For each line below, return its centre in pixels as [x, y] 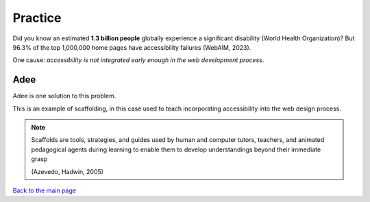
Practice [37, 18]
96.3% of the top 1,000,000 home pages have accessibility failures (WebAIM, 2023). [132, 47]
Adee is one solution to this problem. [64, 96]
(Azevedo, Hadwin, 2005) [67, 171]
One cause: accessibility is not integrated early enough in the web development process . [138, 60]
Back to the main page [45, 190]
